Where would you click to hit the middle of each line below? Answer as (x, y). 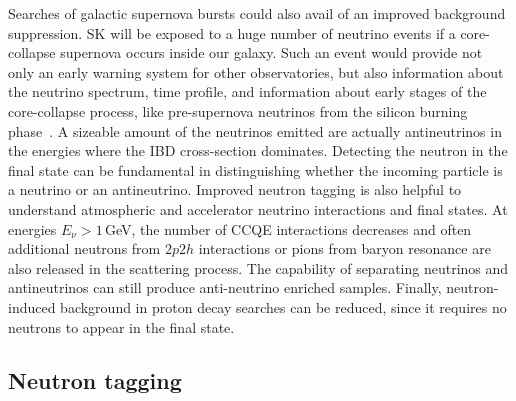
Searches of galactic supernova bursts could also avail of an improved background (257, 13)
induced (32, 306)
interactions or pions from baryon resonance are (344, 248)
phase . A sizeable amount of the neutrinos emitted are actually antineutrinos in (255, 130)
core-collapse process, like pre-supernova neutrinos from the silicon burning (238, 110)
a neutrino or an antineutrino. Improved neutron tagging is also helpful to (235, 189)
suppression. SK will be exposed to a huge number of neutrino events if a (232, 32)
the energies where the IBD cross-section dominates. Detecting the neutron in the (258, 150)
